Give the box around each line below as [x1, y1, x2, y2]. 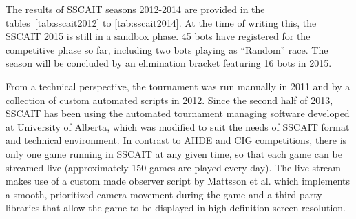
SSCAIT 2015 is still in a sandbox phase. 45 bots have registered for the [6, 29, 311, 43]
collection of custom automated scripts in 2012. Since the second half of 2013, [6, 92, 333, 107]
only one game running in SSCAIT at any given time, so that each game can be [6, 146, 342, 160]
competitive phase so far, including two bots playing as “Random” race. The [6, 42, 328, 56]
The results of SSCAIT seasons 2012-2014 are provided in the [6, 2, 265, 16]
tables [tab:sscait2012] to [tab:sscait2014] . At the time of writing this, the [6, 15, 317, 30]
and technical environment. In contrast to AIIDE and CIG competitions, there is [6, 133, 347, 147]
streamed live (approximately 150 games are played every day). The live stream [6, 160, 341, 174]
